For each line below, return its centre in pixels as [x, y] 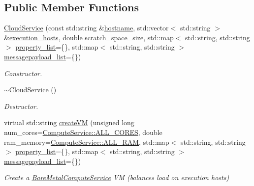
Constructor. [23, 73]
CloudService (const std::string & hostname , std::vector [86, 28]
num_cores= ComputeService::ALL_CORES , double [83, 132]
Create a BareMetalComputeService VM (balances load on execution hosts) [117, 177]
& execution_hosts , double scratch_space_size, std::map [89, 37]
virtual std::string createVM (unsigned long [69, 122]
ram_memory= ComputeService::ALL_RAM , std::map [87, 142]
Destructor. [21, 106]
